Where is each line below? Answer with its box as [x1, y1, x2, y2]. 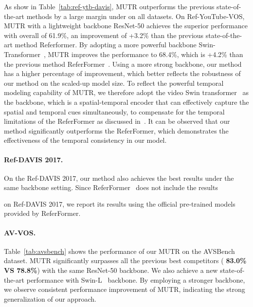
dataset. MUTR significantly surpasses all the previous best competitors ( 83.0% [4, 255, 247, 266]
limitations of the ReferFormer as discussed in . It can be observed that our [4, 116, 230, 126]
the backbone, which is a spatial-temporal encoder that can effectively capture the [4, 96, 249, 107]
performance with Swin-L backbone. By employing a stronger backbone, [26, 274, 245, 285]
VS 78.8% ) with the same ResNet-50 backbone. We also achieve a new [4, 265, 218, 275]
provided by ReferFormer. [4, 208, 81, 218]
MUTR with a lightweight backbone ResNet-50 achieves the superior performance [4, 20, 248, 31]
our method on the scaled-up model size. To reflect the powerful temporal [4, 77, 224, 88]
